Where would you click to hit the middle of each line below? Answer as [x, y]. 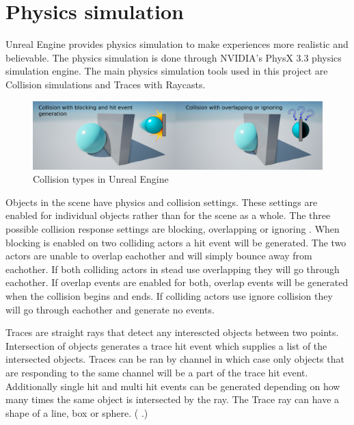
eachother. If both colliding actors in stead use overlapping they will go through [173, 269]
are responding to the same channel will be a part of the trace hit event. [157, 373]
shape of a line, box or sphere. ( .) [77, 412]
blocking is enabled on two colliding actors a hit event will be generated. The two [176, 242]
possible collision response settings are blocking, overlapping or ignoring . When [173, 229]
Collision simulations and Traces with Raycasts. [106, 84]
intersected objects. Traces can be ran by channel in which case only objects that [175, 359]
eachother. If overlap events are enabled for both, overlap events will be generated [177, 282]
